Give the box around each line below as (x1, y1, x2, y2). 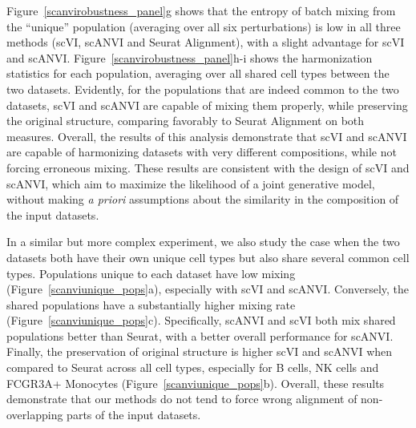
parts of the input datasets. (67, 406, 201, 422)
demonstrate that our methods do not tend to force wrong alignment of (6, 390, 357, 407)
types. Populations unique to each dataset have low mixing (6, 264, 296, 281)
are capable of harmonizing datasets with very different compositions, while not (6, 143, 397, 160)
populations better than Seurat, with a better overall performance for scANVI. (6, 327, 394, 344)
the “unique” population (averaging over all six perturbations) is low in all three (6, 18, 401, 34)
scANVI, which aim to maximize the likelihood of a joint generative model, (6, 175, 375, 192)
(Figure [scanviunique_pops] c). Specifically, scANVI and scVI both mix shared (6, 312, 396, 329)
